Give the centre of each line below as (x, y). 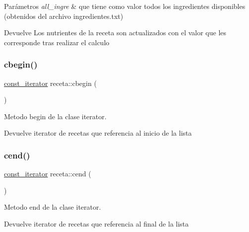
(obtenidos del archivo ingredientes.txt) (64, 16)
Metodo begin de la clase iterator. (55, 116)
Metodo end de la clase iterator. (53, 207)
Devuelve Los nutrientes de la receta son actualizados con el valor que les (115, 33)
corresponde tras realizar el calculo (57, 42)
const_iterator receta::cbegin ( (50, 83)
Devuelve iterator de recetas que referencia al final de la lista (96, 223)
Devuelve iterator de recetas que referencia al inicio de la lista (98, 133)
